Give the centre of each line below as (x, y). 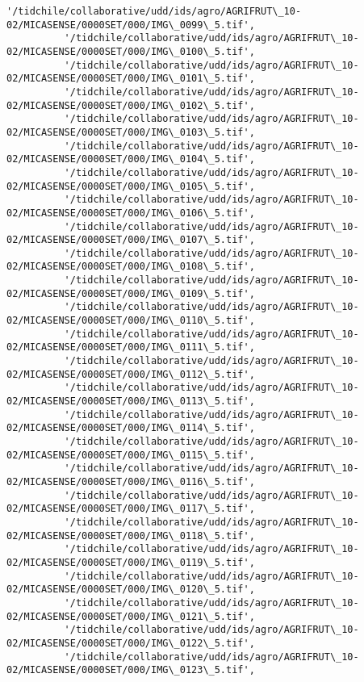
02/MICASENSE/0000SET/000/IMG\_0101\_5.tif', (131, 79)
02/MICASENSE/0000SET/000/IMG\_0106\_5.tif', (131, 213)
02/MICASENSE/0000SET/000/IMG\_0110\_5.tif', (131, 321)
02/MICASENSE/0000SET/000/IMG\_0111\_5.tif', (131, 347)
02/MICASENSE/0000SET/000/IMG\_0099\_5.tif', (131, 25)
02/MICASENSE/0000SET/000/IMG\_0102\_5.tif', (131, 105)
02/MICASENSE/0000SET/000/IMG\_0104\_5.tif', (131, 159)
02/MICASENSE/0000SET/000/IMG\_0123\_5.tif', (131, 670)
